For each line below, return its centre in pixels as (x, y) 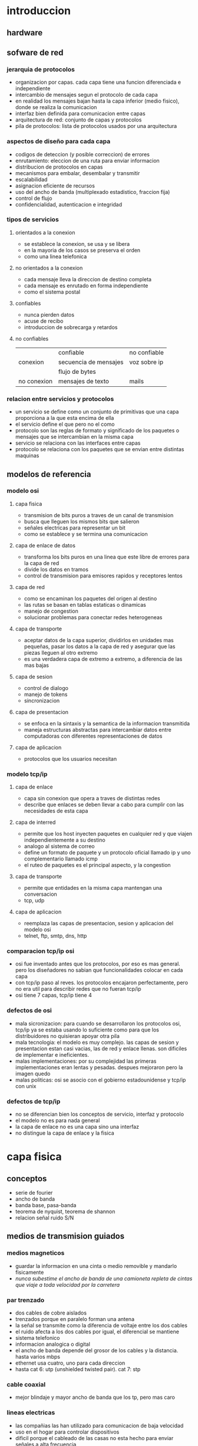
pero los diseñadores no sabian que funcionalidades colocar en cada (99, 970)
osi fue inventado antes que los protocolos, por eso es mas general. (98, 964)
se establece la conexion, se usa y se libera (77, 244)
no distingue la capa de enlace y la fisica (65, 1133)
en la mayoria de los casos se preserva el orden (82, 250)
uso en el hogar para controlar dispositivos (67, 1432)
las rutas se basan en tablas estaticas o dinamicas (85, 604)
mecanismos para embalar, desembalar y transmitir (77, 173)
